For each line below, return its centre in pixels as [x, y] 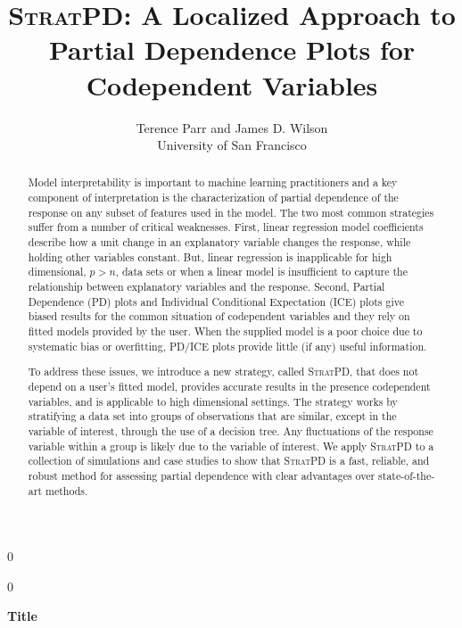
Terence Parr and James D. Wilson [232, 127]
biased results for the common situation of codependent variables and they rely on [219, 316]
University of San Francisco [232, 145]
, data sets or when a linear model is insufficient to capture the [261, 272]
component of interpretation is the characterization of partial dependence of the [213, 198]
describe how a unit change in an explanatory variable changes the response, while [219, 242]
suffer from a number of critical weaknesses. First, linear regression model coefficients [226, 227]
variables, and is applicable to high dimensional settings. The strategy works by [213, 401]
